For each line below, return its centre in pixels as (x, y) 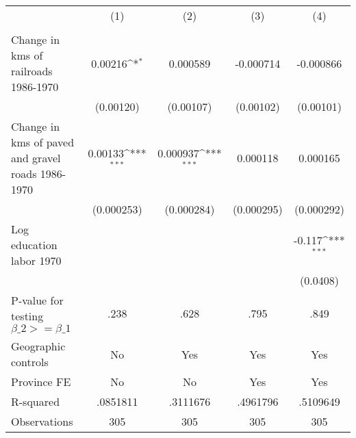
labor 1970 (36, 260)
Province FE (41, 382)
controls (30, 362)
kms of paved (43, 142)
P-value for (37, 300)
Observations (42, 421)
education (34, 245)
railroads (32, 71)
